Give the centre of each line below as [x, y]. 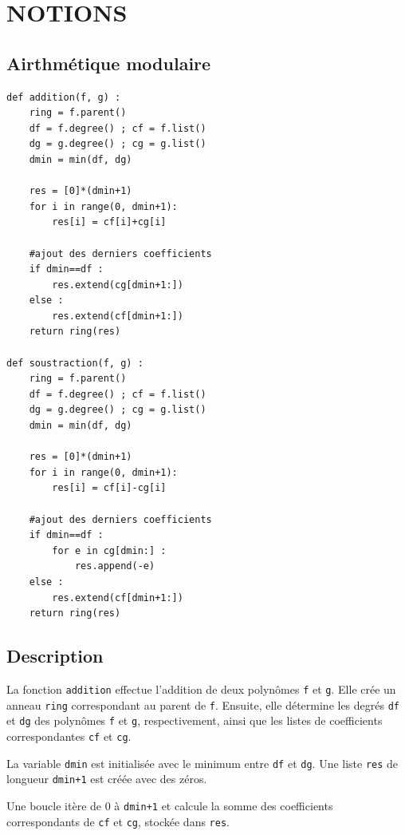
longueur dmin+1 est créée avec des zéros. [107, 779]
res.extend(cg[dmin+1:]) [118, 285]
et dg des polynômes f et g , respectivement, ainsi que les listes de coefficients [195, 720]
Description [55, 656]
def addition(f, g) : [64, 97]
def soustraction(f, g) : [75, 363]
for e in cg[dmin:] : [109, 550]
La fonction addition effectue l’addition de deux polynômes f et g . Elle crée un [201, 689]
